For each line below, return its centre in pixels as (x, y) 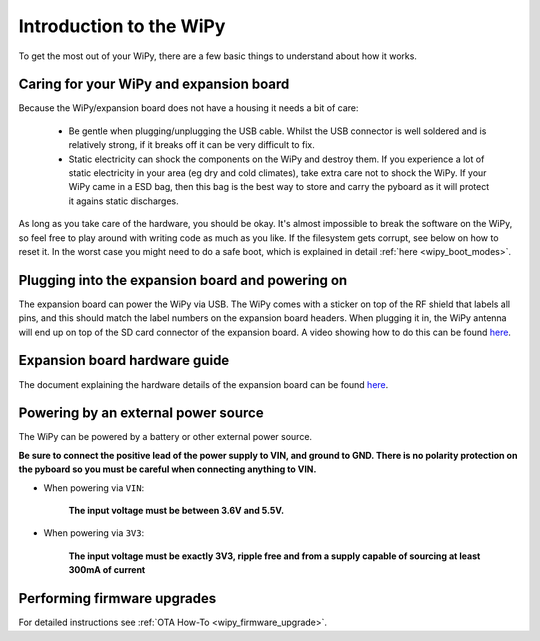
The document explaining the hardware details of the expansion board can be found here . (203, 384)
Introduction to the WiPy (122, 26)
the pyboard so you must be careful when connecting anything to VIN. (167, 469)
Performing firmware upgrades (117, 598)
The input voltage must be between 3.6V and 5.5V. (176, 511)
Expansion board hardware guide (124, 360)
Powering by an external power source (141, 413)
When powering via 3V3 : (94, 533)
